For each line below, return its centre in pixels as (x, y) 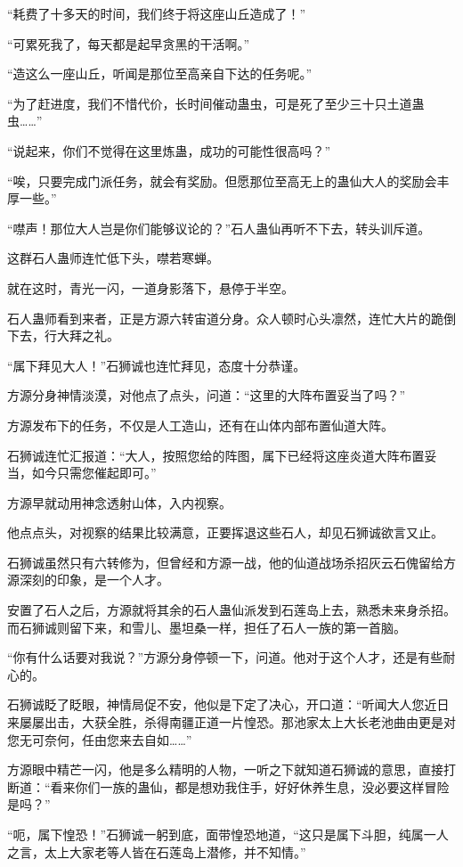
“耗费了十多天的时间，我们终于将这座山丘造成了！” (157, 13)
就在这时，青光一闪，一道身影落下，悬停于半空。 (150, 287)
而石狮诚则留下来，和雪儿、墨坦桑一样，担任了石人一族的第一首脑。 (207, 627)
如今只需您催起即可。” (94, 473)
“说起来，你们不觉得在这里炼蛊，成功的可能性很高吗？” (169, 150)
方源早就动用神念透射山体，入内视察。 (119, 502)
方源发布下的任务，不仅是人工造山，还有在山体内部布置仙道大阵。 (200, 425)
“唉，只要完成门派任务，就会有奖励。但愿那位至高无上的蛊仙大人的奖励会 (222, 180)
